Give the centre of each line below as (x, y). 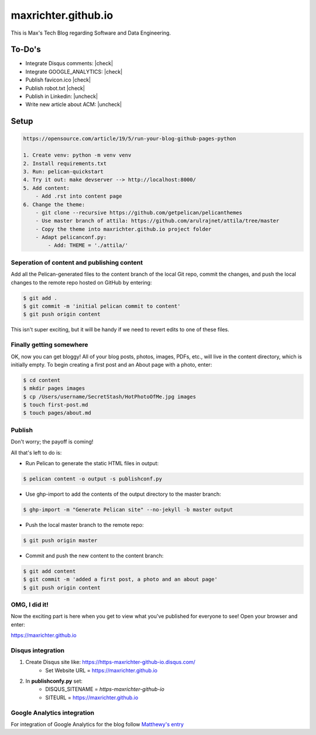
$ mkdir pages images (54, 388)
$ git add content (49, 571)
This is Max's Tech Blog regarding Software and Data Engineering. (91, 33)
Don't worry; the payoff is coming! (52, 442)
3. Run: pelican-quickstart (63, 171)
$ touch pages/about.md (57, 413)
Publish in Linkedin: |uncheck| (62, 96)
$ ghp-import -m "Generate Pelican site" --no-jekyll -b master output (128, 509)
